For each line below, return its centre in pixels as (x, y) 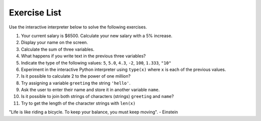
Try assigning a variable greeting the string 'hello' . (76, 83)
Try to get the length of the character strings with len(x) (78, 103)
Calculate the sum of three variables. (58, 49)
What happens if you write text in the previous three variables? (83, 56)
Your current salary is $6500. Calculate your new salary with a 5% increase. (97, 36)
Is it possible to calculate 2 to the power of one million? (76, 76)
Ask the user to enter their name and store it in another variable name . (90, 90)
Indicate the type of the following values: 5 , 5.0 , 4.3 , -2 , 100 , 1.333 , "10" (96, 63)
